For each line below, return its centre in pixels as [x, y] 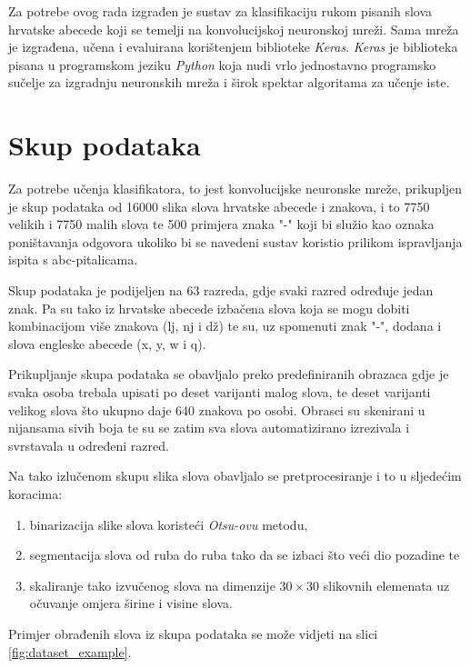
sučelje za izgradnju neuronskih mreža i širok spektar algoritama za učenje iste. [229, 82]
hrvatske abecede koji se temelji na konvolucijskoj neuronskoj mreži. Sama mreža [234, 29]
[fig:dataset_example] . [70, 651]
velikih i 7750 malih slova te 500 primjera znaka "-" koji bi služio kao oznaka [221, 224]
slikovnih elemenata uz [386, 585]
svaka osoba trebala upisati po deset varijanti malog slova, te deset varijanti [220, 392]
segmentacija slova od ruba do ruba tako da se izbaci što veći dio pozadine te [245, 555]
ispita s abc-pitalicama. [73, 259]
